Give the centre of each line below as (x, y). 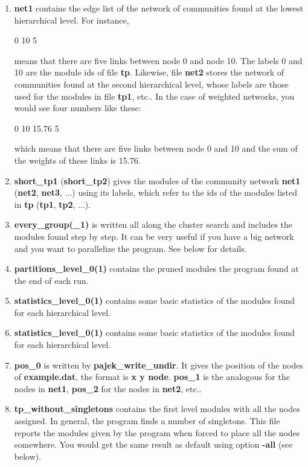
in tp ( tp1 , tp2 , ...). (53, 204)
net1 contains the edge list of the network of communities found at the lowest (159, 8)
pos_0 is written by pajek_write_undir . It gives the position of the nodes (159, 365)
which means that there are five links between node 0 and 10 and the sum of (156, 148)
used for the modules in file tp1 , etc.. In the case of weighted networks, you (154, 96)
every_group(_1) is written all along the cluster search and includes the (153, 224)
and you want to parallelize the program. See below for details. (130, 248)
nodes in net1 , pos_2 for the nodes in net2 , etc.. (108, 388)
